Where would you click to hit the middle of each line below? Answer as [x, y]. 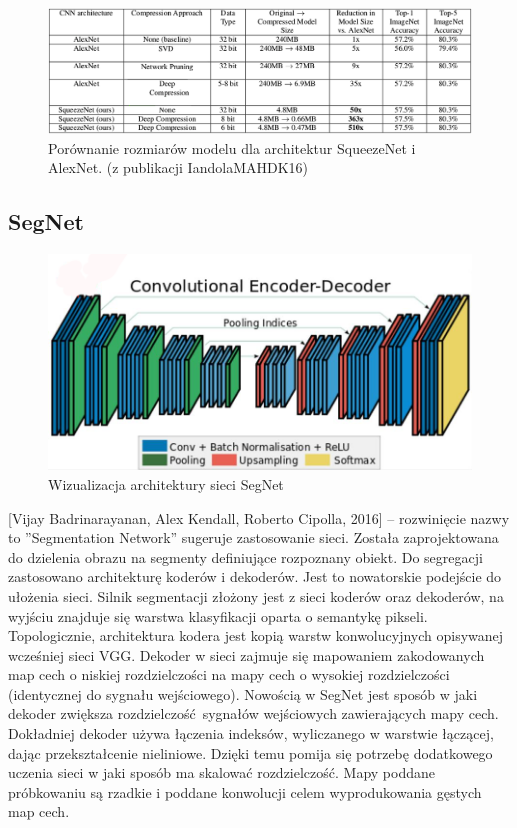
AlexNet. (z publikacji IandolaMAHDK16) [178, 167]
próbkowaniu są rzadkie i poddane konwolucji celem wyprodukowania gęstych [245, 791]
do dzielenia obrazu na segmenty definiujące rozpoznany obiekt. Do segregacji [245, 556]
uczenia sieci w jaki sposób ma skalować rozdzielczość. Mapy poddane [221, 772]
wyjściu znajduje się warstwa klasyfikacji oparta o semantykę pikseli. [218, 615]
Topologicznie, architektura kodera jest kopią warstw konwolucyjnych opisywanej [256, 635]
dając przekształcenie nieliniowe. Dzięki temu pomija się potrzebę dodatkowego [250, 752]
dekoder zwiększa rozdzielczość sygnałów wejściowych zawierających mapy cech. [253, 713]
